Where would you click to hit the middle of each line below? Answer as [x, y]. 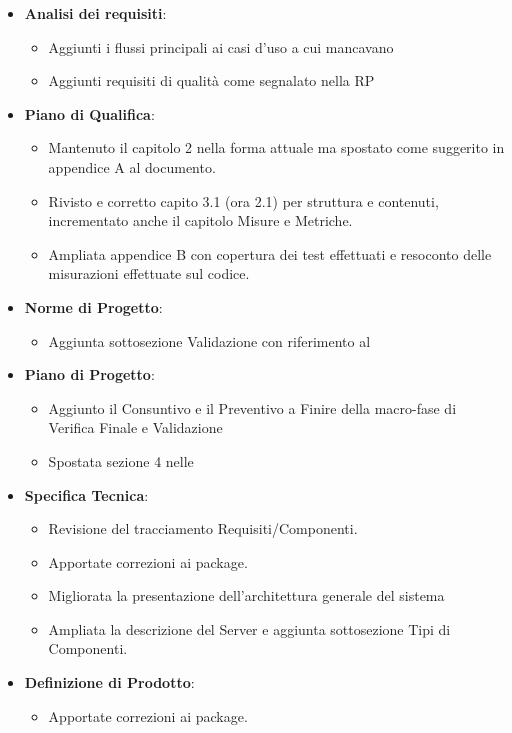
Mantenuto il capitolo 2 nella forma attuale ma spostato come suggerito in [276, 147]
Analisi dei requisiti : [95, 13]
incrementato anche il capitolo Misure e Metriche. [200, 220]
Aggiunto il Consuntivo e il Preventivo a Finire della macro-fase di [252, 407]
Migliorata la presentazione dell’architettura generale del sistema [246, 595]
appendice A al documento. [132, 166]
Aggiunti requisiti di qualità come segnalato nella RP [211, 80]
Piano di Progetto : [89, 374]
